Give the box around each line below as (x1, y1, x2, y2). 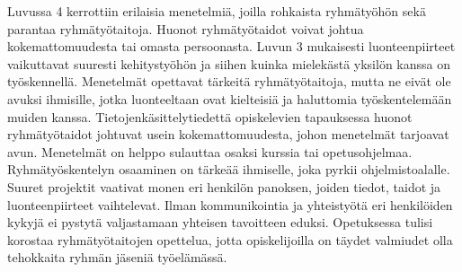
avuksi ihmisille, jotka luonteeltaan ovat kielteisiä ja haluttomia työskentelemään (7, 89, 452, 108)
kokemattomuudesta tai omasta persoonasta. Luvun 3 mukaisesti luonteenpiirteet (7, 37, 456, 56)
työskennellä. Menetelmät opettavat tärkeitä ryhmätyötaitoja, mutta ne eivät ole (7, 72, 451, 91)
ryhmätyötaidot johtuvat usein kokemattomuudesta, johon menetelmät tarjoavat (7, 125, 449, 144)
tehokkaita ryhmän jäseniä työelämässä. (7, 248, 227, 267)
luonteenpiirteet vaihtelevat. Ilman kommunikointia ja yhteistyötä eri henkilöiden (7, 195, 453, 214)
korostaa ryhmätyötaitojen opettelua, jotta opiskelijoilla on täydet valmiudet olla (7, 230, 453, 249)
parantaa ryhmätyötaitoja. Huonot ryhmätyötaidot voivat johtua (7, 19, 364, 38)
